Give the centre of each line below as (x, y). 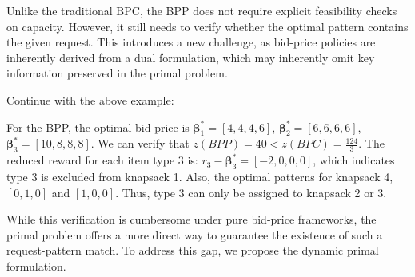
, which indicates (354, 160)
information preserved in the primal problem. (117, 73)
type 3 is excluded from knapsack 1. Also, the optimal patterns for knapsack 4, (200, 176)
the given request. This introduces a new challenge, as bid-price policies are (191, 42)
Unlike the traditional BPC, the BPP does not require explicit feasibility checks (202, 10)
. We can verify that (140, 143)
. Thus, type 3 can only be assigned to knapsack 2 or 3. (251, 192)
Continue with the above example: (90, 99)
